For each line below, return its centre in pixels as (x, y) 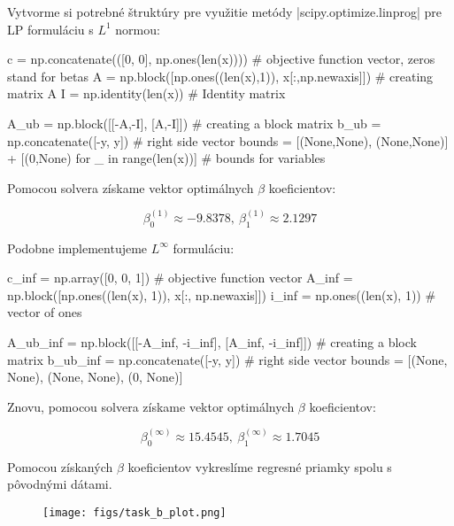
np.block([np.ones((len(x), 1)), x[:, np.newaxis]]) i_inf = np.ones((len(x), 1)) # (222, 294)
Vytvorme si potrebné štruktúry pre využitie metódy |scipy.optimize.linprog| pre (224, 12)
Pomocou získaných (60, 466)
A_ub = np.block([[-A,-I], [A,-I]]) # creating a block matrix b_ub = (194, 123)
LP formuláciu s (50, 29)
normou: (138, 29)
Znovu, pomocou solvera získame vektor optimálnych (151, 406)
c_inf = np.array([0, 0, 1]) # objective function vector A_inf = (180, 278)
